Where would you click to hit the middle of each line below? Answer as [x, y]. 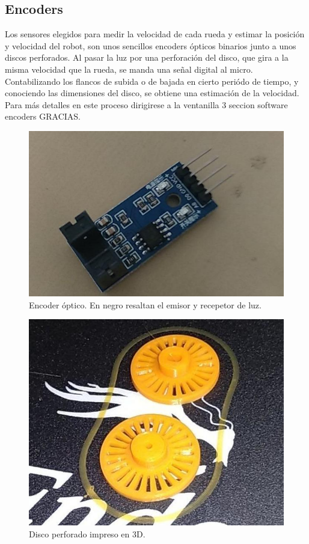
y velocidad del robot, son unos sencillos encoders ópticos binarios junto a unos [151, 45]
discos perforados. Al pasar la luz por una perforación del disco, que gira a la [147, 57]
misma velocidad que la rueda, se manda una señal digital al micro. [129, 69]
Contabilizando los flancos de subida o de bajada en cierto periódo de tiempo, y [152, 81]
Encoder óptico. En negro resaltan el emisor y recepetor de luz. [145, 304]
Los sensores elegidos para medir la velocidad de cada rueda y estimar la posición [155, 34]
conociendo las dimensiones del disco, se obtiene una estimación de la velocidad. [152, 93]
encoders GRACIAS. [43, 116]
